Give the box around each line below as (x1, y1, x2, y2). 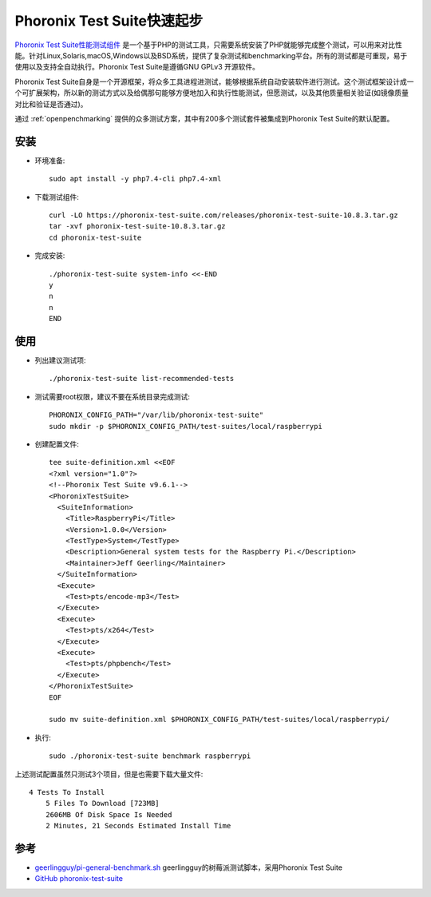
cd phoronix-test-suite (49, 232, 142, 242)
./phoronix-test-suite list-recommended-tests (49, 374, 235, 383)
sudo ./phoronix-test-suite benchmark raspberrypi (49, 752, 251, 760)
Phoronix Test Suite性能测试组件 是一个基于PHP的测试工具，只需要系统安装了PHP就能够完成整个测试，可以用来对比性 (14, 40, 403, 50)
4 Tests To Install (29, 788, 105, 796)
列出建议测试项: (34, 355, 87, 365)
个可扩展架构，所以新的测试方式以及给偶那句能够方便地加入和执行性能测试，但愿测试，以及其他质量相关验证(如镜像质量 (14, 88, 409, 97)
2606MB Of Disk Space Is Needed (45, 810, 172, 819)
